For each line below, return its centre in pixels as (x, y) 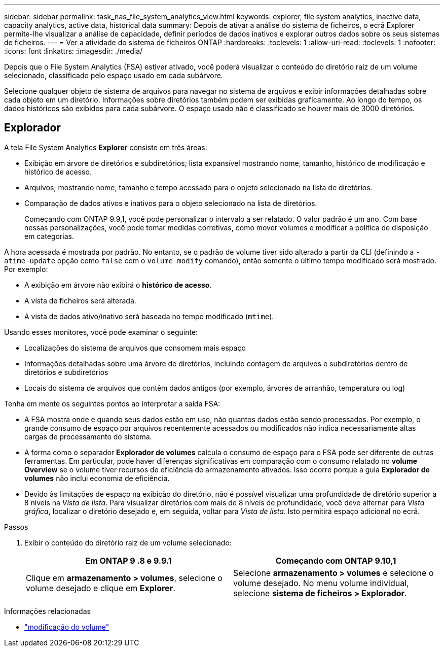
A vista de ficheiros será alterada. (80, 300)
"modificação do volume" (67, 627)
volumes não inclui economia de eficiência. (97, 478)
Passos (16, 527)
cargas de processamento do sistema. (88, 436)
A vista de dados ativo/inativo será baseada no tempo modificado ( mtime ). (149, 316)
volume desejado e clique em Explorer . (101, 588)
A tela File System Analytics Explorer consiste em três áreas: (106, 147)
